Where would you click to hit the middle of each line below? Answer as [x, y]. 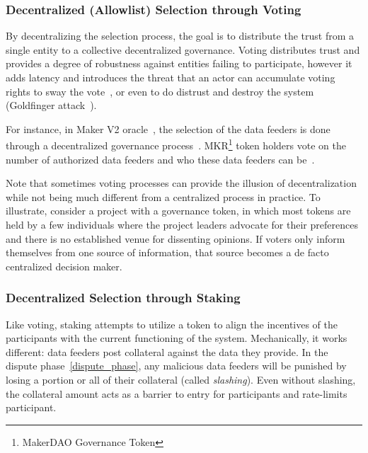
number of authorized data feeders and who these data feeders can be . [160, 159]
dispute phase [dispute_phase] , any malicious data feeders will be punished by [176, 366]
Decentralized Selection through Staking [123, 298]
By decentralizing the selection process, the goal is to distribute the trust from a [180, 36]
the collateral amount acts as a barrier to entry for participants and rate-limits [177, 393]
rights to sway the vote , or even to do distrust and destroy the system [160, 91]
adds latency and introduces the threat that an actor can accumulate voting [171, 77]
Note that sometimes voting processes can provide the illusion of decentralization [181, 183]
